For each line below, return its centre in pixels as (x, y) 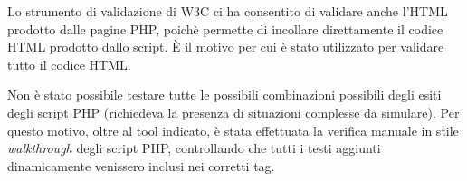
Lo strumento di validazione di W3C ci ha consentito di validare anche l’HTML (228, 11)
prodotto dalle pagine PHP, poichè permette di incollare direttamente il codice (225, 29)
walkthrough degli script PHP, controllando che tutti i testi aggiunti (194, 148)
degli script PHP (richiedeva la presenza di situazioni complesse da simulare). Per (233, 112)
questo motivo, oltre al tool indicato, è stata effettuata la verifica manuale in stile (233, 130)
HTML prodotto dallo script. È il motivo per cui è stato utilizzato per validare (226, 47)
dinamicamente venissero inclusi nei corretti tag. (141, 165)
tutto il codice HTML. (69, 64)
